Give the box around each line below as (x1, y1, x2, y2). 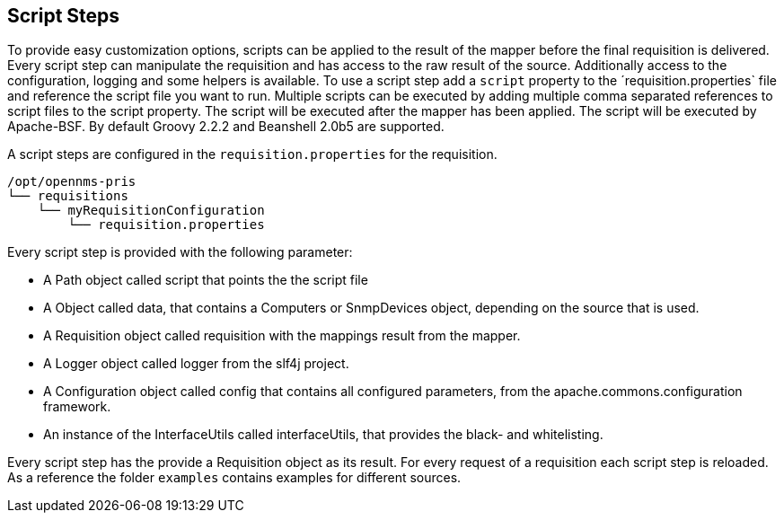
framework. (43, 399, 111, 415)
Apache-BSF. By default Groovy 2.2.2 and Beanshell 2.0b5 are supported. (7, 119, 445, 135)
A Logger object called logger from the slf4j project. (43, 356, 349, 372)
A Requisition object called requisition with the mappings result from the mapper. (43, 328, 521, 344)
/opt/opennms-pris (7, 174, 137, 189)
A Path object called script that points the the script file (43, 272, 368, 288)
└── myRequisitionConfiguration (37, 203, 265, 218)
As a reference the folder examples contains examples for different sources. (7, 470, 462, 486)
